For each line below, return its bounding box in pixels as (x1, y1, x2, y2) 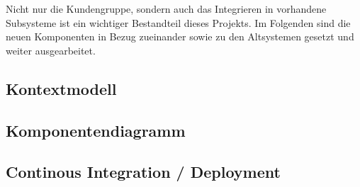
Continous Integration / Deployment (6, 161, 281, 183)
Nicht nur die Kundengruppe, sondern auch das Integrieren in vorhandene (6, 1, 327, 16)
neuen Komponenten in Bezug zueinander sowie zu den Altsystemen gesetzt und (6, 29, 354, 44)
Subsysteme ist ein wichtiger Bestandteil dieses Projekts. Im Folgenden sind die (6, 15, 351, 30)
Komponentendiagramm (6, 119, 186, 141)
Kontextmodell (6, 77, 117, 99)
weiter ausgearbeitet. (6, 42, 96, 57)
